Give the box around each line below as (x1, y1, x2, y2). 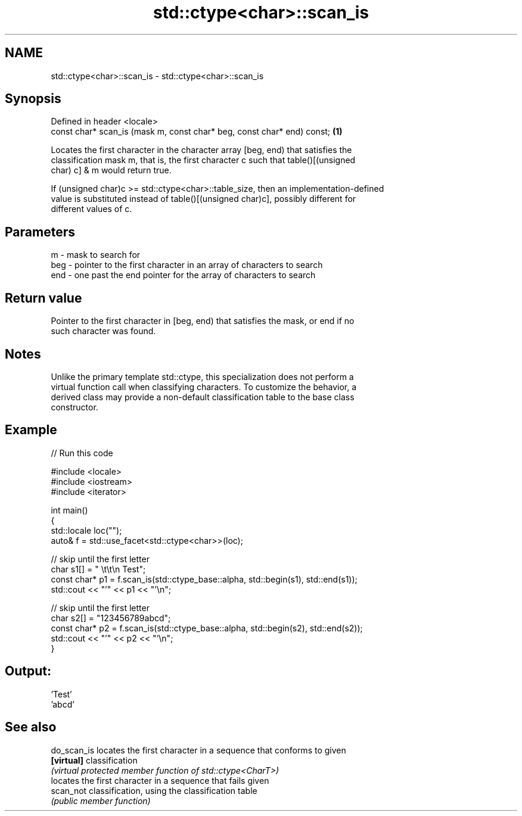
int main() (51, 504, 88, 515)
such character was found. (51, 326, 156, 337)
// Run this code (51, 447, 113, 458)
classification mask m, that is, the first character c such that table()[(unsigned (51, 155, 356, 166)
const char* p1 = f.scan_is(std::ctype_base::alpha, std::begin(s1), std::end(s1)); (51, 574, 358, 584)
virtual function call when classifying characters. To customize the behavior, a (51, 381, 357, 392)
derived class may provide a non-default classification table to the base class (51, 391, 355, 402)
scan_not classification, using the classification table (51, 785, 257, 796)
